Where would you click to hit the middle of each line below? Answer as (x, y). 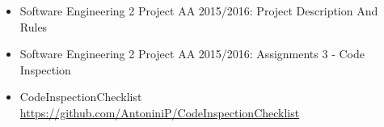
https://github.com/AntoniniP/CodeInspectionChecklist (160, 112)
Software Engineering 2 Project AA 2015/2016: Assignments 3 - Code (192, 54)
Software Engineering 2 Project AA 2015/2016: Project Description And (199, 11)
